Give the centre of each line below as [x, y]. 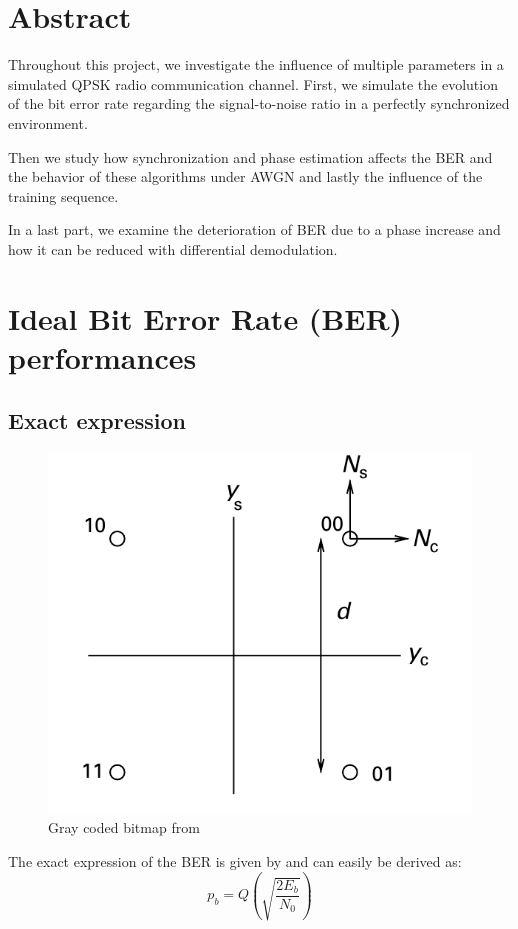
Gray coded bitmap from [124, 827]
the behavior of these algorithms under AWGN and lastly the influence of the [245, 176]
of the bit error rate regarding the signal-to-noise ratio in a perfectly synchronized [259, 103]
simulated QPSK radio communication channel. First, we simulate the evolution [253, 83]
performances [102, 356]
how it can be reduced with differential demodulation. [173, 248]
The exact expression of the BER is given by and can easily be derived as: [235, 860]
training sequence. [63, 195]
